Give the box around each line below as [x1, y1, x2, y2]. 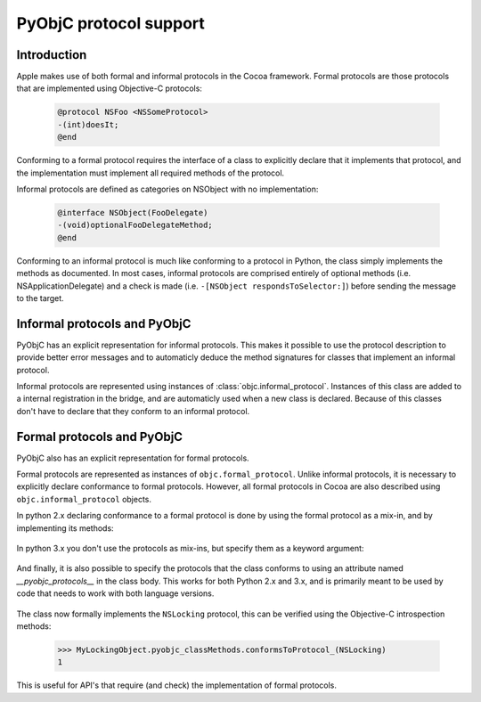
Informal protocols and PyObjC [16, 316, 192, 331]
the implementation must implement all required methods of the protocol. [16, 167, 285, 178]
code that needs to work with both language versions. [16, 588, 215, 599]
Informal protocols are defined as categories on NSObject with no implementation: [16, 184, 319, 194]
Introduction [16, 47, 87, 62]
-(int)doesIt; [57, 119, 119, 129]
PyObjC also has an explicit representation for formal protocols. [16, 453, 249, 463]
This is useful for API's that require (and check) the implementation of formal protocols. [16, 680, 338, 690]
